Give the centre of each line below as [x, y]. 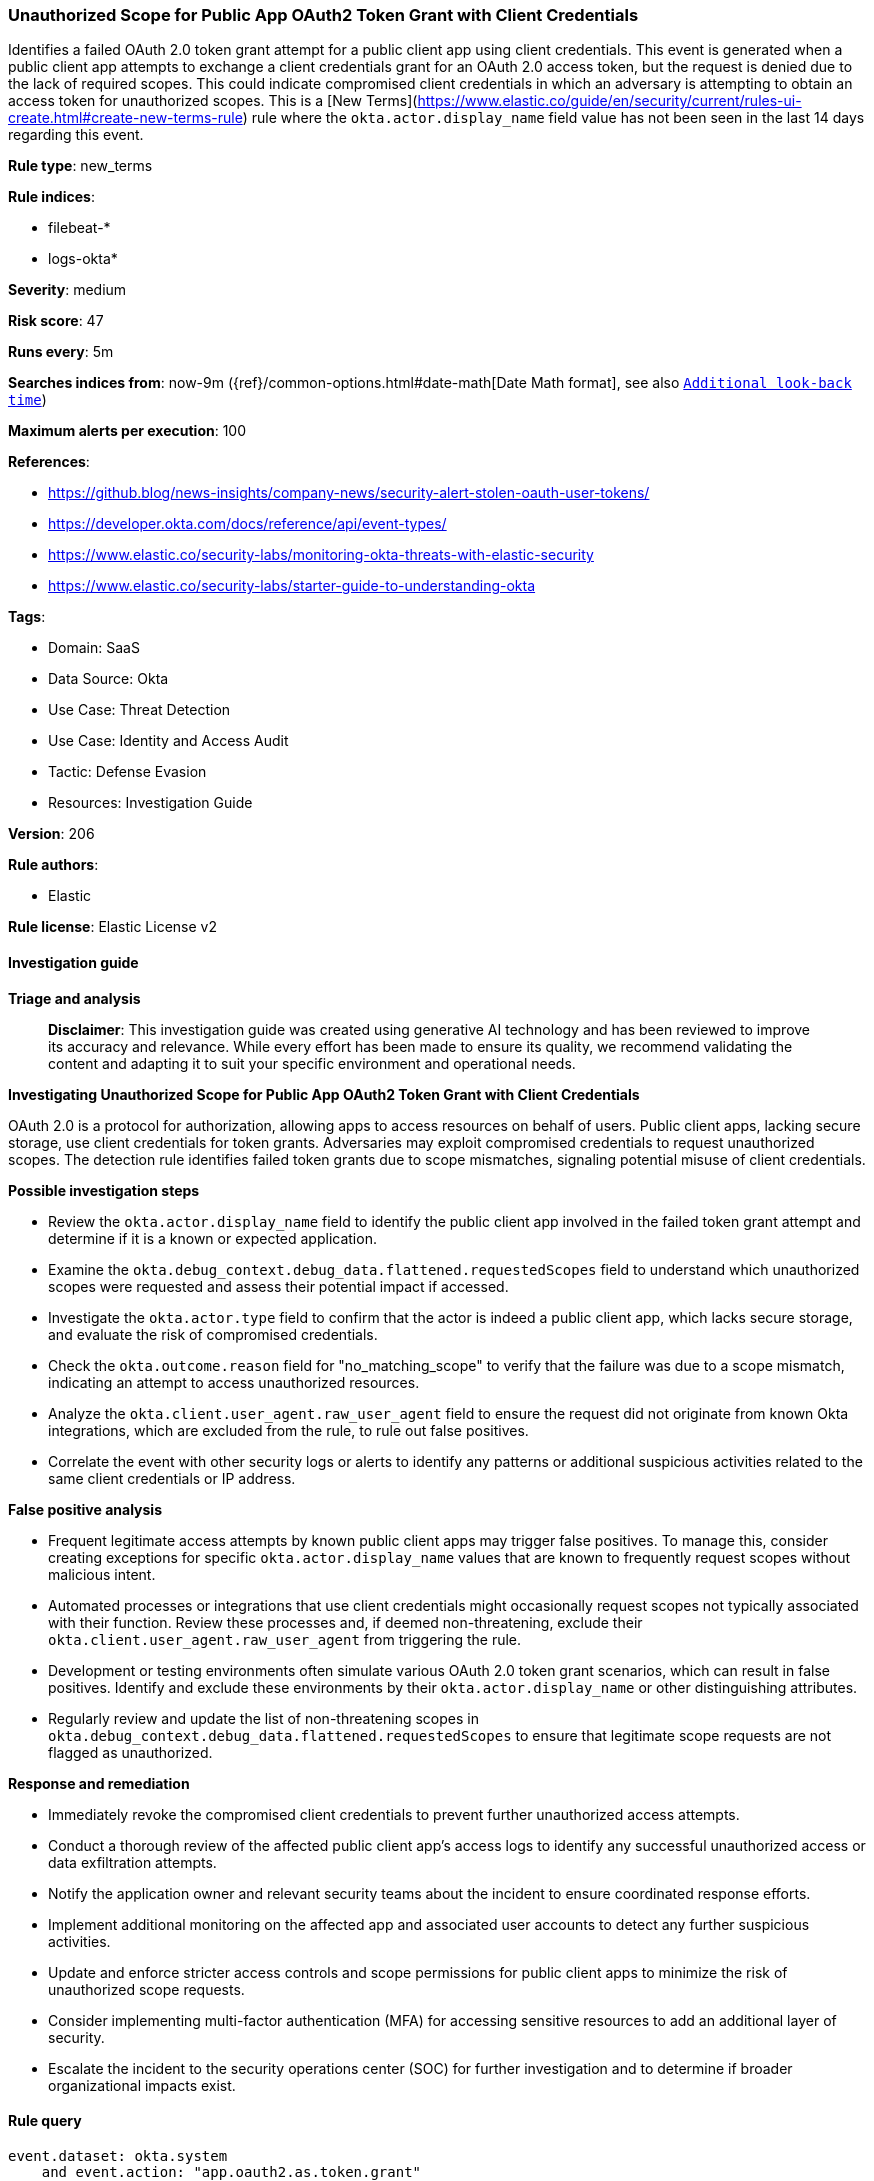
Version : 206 [51, 834]
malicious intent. [102, 1574]
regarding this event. [76, 135]
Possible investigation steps [104, 1190]
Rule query [45, 2121]
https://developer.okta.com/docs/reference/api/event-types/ [247, 524]
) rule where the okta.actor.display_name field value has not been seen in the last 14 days [553, 118]
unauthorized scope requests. [146, 1989]
